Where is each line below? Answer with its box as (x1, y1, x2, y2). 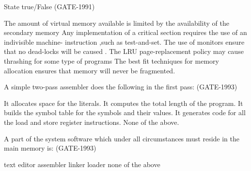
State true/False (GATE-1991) (4, 1, 95, 11)
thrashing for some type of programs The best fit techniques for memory (4, 55, 219, 66)
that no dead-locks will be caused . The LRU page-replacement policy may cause (4, 46, 244, 56)
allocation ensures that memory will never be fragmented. (4, 65, 175, 75)
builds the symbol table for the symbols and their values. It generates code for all (4, 107, 246, 118)
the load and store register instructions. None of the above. (4, 117, 179, 127)
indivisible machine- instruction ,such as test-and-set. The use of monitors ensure (4, 36, 245, 47)
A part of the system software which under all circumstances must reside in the (4, 133, 240, 143)
